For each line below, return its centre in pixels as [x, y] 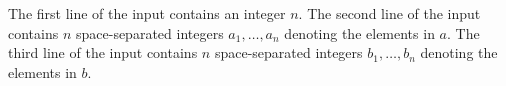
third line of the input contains [103, 52]
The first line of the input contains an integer [147, 13]
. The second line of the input [389, 13]
